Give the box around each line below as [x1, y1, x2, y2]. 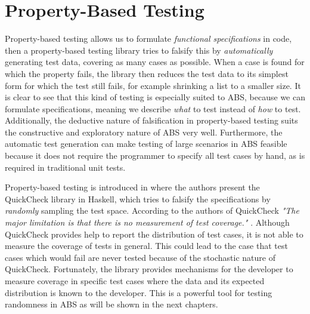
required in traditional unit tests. [5, 161, 126, 173]
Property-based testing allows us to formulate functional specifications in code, [5, 32, 292, 45]
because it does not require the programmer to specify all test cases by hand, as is [5, 149, 305, 162]
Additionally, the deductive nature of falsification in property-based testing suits [5, 114, 298, 127]
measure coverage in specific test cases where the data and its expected [5, 275, 265, 287]
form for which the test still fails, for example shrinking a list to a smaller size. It [5, 79, 301, 91]
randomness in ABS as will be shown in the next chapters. [5, 298, 218, 310]
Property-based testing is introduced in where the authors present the [5, 181, 260, 193]
